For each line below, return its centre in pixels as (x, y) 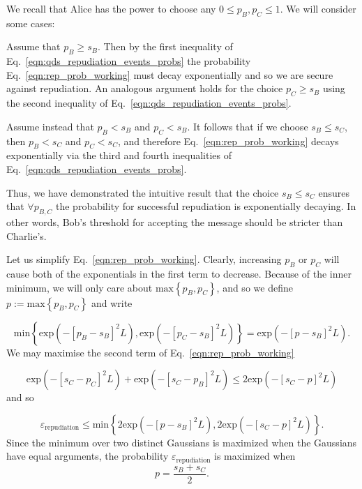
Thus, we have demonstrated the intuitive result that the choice (143, 192)
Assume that (33, 46)
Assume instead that (50, 126)
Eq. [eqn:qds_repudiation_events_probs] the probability (129, 61)
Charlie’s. (27, 235)
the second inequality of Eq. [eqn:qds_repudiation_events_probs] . (149, 103)
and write (112, 302)
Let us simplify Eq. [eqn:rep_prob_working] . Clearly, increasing (144, 259)
